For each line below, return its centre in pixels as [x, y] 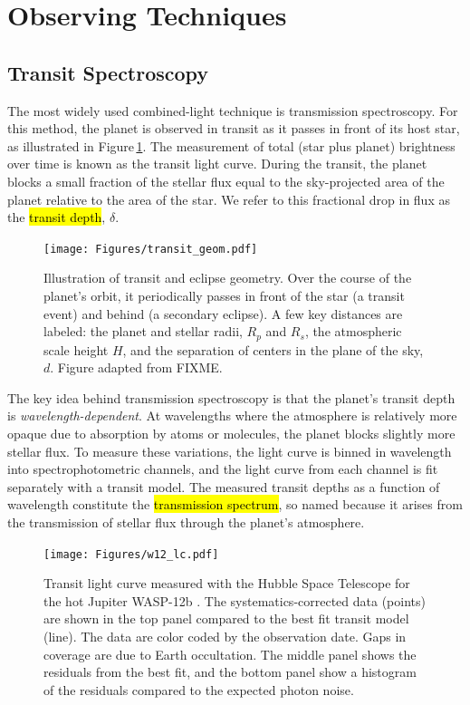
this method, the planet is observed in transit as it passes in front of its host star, [234, 128]
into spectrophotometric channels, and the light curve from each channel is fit [223, 469]
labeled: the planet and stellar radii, [143, 331]
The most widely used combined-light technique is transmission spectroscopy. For [233, 110]
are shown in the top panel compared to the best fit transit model [226, 618]
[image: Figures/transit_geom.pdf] [151, 249]
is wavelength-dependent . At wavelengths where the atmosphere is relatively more [232, 415]
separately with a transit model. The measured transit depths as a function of [224, 486]
